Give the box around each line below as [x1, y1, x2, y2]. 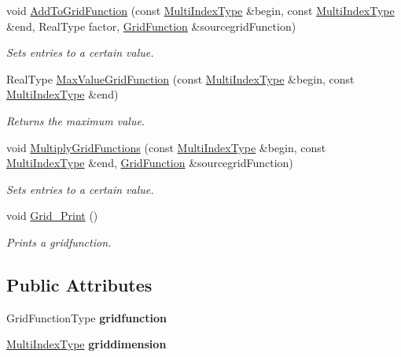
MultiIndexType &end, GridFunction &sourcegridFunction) [6, 154, 293, 171]
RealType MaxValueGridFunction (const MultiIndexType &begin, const [6, 70, 355, 87]
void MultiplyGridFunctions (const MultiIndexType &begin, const [6, 139, 326, 155]
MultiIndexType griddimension [6, 336, 167, 352]
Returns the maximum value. [6, 112, 145, 128]
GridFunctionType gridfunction [6, 309, 167, 325]
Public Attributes [6, 272, 153, 296]
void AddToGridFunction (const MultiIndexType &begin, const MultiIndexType [6, 2, 395, 18]
